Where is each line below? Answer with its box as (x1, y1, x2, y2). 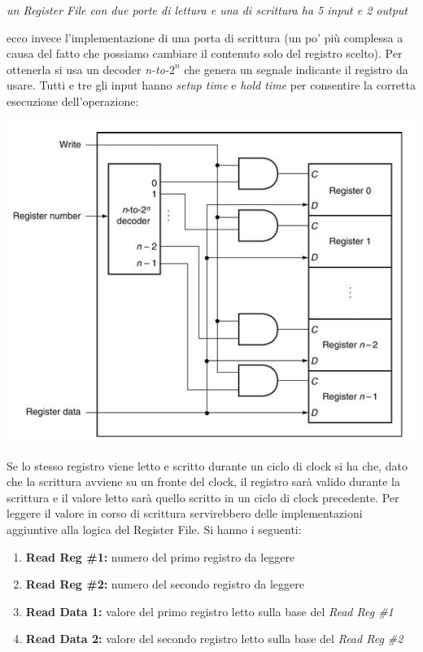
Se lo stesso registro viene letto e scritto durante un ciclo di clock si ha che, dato (7, 457, 408, 474)
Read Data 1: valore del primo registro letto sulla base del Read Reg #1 (25, 602, 394, 619)
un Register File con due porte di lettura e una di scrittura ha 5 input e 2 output (7, 2, 408, 18)
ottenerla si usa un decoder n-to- (7, 60, 169, 77)
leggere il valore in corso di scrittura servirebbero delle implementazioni (7, 505, 363, 522)
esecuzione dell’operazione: (7, 92, 139, 109)
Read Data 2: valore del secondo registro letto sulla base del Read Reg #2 (25, 630, 403, 647)
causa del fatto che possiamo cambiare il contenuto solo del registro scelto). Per (7, 45, 403, 62)
